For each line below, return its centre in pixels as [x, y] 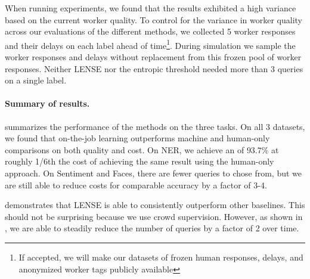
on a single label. [36, 80]
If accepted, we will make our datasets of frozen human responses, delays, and [161, 257]
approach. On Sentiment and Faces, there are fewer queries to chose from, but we [154, 173]
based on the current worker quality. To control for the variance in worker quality [154, 19]
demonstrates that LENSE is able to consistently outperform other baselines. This [155, 205]
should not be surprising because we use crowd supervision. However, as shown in [154, 216]
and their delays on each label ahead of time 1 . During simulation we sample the [150, 44]
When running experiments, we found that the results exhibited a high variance [151, 8]
